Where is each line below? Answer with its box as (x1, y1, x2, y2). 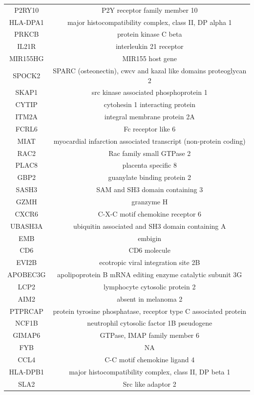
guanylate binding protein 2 (108, 172, 191, 182)
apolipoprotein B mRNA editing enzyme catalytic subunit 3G (57, 269, 242, 280)
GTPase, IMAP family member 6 (100, 330, 200, 340)
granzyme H (131, 197, 168, 206)
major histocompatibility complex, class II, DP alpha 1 (67, 17, 232, 27)
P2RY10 (14, 4, 39, 15)
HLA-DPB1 (9, 366, 44, 376)
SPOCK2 (13, 70, 41, 80)
